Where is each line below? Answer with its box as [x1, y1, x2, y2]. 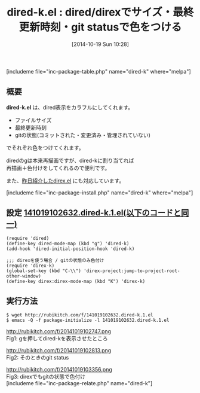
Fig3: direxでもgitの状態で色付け [6, 373, 85, 380]
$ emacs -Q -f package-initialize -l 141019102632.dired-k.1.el [6, 318, 170, 324]
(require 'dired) [6, 235, 50, 241]
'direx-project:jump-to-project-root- [83, 267, 180, 274]
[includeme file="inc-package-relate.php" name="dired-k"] [6, 380, 153, 387]
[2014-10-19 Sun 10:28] [71, 40, 130, 48]
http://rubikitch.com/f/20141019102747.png [6, 328, 112, 335]
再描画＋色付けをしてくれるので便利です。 [6, 164, 110, 171]
